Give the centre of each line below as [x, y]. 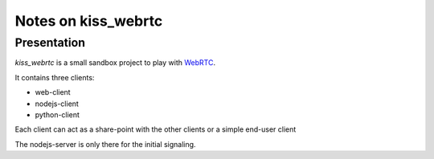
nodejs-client [57, 104]
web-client [53, 92]
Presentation [50, 43]
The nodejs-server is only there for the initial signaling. [105, 144]
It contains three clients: [55, 77]
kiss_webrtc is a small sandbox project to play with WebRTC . [115, 63]
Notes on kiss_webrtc [89, 21]
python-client [57, 114]
